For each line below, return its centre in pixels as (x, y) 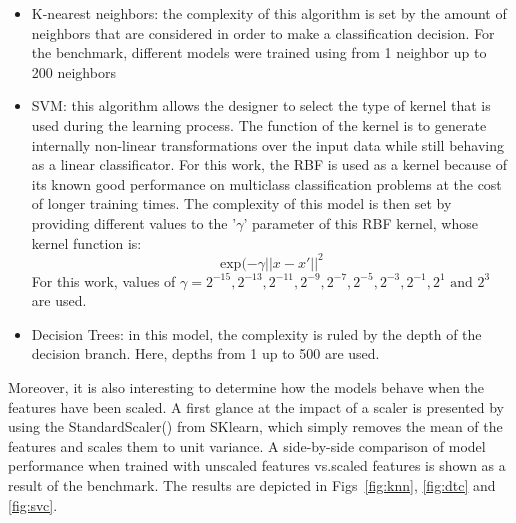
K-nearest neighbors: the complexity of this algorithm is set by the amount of (269, 13)
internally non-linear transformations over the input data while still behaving (268, 144)
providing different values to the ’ (134, 222)
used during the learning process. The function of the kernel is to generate (259, 124)
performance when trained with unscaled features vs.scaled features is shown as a (257, 465)
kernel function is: (86, 242)
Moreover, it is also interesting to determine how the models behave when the (246, 387)
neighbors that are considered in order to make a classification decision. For (263, 32)
